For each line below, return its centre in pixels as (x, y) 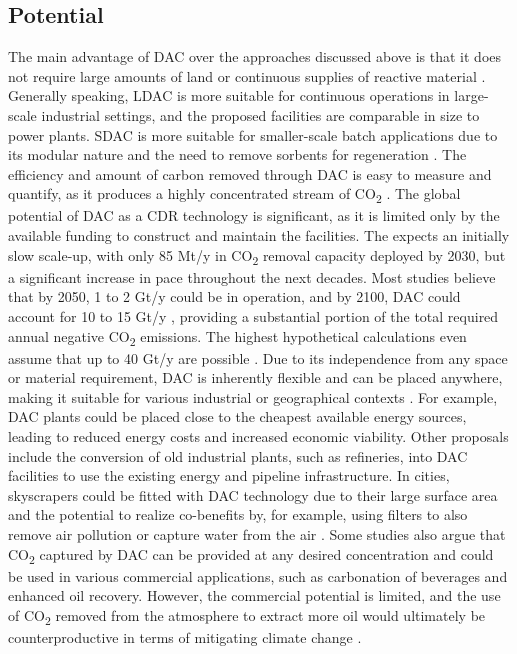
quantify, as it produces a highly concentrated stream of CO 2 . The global (234, 195)
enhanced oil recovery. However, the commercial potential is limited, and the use (254, 595)
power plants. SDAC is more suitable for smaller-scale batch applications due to (253, 134)
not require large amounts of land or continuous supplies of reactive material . (247, 75)
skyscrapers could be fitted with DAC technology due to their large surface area (253, 494)
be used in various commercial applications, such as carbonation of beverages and (258, 575)
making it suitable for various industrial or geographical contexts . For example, (253, 396)
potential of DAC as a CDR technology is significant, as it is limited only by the (254, 215)
